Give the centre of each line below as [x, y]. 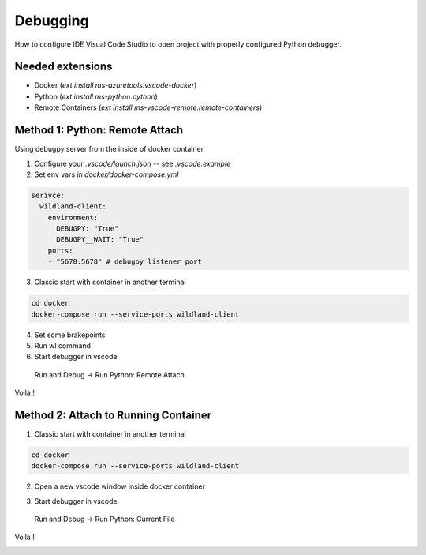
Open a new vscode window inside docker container [120, 486]
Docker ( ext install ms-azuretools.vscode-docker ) [116, 85]
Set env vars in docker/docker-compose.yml [106, 174]
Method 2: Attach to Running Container [113, 415]
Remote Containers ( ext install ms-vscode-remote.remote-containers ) [148, 107]
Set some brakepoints [70, 335]
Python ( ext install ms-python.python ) [96, 96]
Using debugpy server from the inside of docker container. [110, 149]
